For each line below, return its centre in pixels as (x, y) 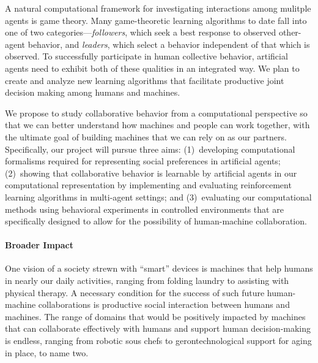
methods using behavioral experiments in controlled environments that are (144, 209)
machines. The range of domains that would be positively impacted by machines (155, 316)
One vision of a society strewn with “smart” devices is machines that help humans (159, 268)
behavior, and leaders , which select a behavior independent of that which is (169, 44)
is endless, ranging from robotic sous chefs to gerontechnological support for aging (158, 341)
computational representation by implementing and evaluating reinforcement (148, 185)
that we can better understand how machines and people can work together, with (157, 125)
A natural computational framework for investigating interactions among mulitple (158, 8)
